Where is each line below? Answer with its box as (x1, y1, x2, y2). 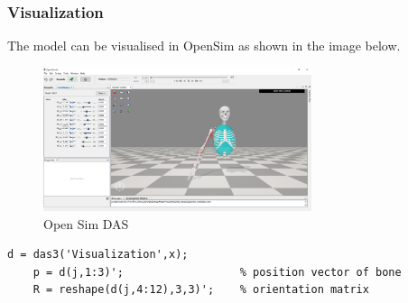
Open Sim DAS (43, 214, 129, 233)
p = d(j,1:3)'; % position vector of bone (32, 265, 402, 279)
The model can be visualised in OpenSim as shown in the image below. (7, 36, 401, 55)
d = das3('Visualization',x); (7, 248, 189, 262)
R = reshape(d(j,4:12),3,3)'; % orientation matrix (32, 283, 369, 297)
